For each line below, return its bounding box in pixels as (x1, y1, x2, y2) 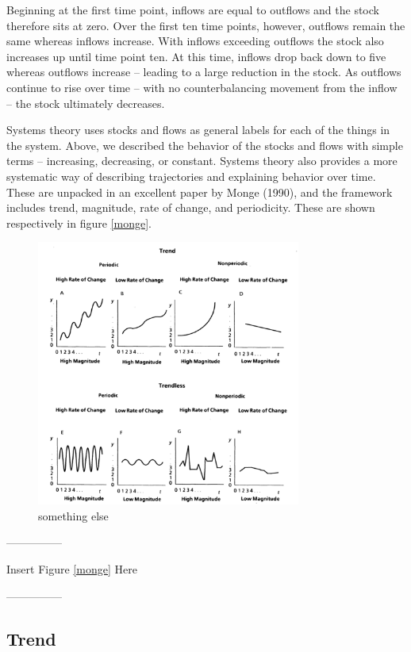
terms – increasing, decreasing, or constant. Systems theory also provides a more (6, 152, 398, 169)
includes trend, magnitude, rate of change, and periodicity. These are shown (6, 199, 375, 216)
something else (38, 507, 109, 524)
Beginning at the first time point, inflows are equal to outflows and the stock (6, 2, 379, 17)
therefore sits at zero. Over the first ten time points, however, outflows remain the (6, 17, 405, 33)
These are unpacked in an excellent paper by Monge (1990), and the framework (6, 183, 393, 200)
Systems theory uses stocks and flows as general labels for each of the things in (6, 121, 390, 138)
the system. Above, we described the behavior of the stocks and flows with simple (6, 136, 403, 153)
